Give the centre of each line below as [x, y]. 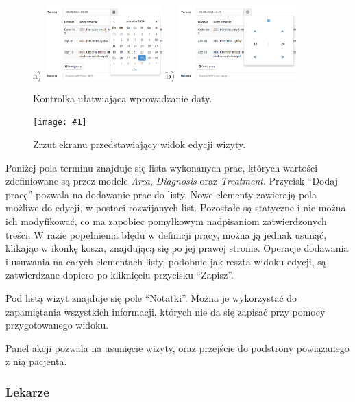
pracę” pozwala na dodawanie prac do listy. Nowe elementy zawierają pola [161, 194]
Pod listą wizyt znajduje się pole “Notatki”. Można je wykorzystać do [151, 298]
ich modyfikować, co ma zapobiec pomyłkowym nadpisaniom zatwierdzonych [166, 221]
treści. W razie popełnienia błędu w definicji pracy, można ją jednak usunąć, [166, 234]
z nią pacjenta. [36, 361]
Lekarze [27, 391]
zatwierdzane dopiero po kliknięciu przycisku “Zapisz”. [120, 275]
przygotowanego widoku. [57, 325]
